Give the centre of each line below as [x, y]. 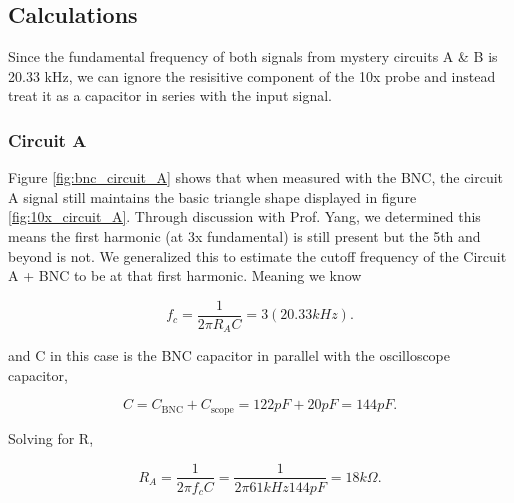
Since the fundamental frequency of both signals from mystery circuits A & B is [253, 56]
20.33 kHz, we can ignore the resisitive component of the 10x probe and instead [252, 75]
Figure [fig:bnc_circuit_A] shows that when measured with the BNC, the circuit [256, 177]
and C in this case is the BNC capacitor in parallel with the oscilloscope [229, 355]
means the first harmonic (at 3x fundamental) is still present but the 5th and [244, 235]
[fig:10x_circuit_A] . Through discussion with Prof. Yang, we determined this [244, 216]
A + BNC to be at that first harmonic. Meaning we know [185, 275]
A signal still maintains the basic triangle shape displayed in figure [212, 196]
